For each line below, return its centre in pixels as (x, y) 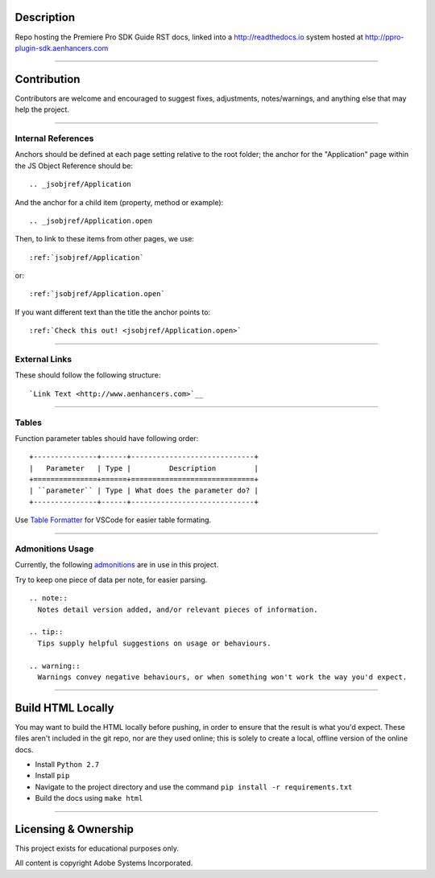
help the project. (42, 109)
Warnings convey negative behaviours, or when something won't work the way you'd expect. (222, 677)
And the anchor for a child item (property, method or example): (119, 202)
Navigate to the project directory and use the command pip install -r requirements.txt (194, 787)
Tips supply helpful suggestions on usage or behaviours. (154, 643)
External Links (43, 360)
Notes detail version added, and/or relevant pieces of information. (178, 609)
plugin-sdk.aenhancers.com (62, 47)
